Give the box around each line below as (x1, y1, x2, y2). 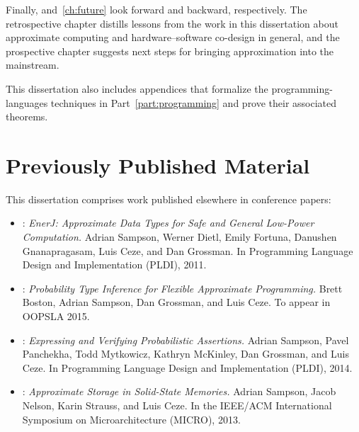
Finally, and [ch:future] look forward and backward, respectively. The (6, 2, 307, 16)
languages (6, 95, 48, 110)
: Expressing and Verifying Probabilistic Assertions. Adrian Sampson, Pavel (22, 332, 349, 347)
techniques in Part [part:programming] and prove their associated (50, 95, 337, 110)
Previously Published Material (6, 150, 310, 179)
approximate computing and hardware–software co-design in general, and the (6, 30, 340, 45)
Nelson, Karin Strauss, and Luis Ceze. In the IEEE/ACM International (22, 398, 332, 412)
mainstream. (6, 57, 59, 72)
